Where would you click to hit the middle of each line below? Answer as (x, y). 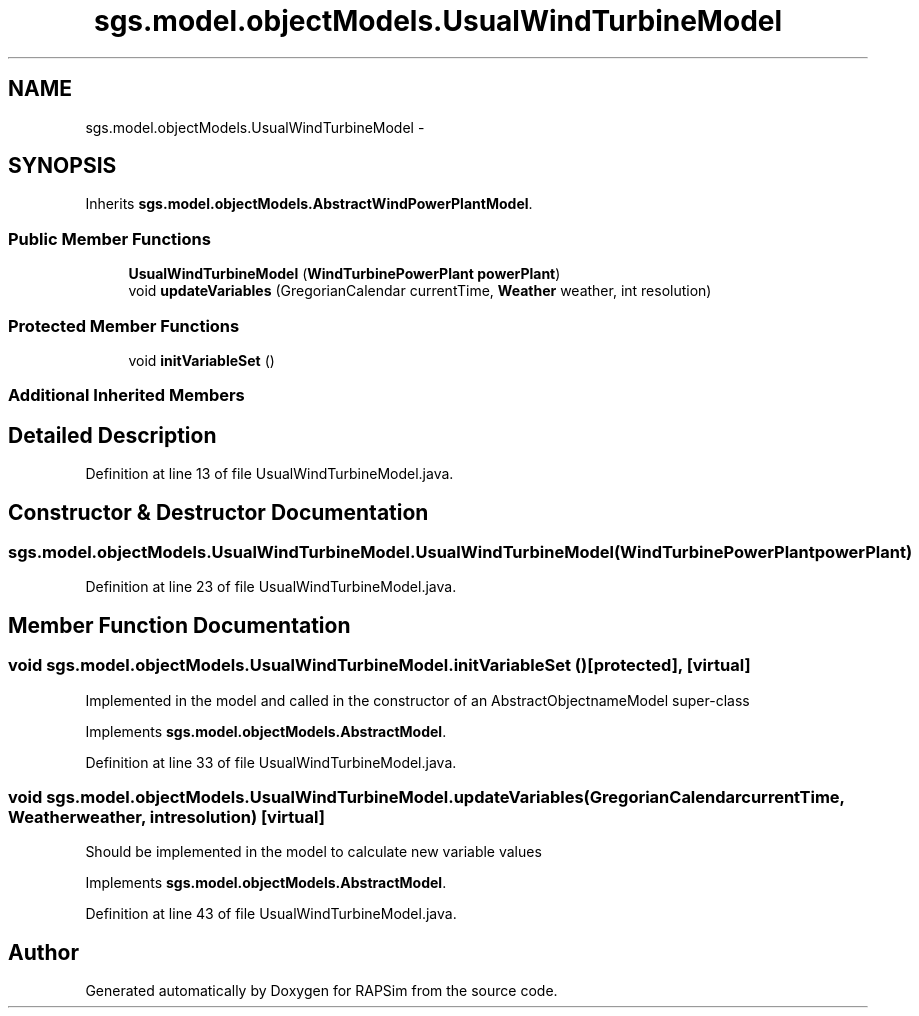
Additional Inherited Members (126, 395)
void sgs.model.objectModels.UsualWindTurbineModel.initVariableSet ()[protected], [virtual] (379, 665)
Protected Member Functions (124, 325)
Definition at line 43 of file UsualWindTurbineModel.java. (271, 914)
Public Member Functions (109, 238)
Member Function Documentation (179, 625)
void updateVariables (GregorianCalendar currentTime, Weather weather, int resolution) (420, 291)
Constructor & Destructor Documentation (218, 512)
